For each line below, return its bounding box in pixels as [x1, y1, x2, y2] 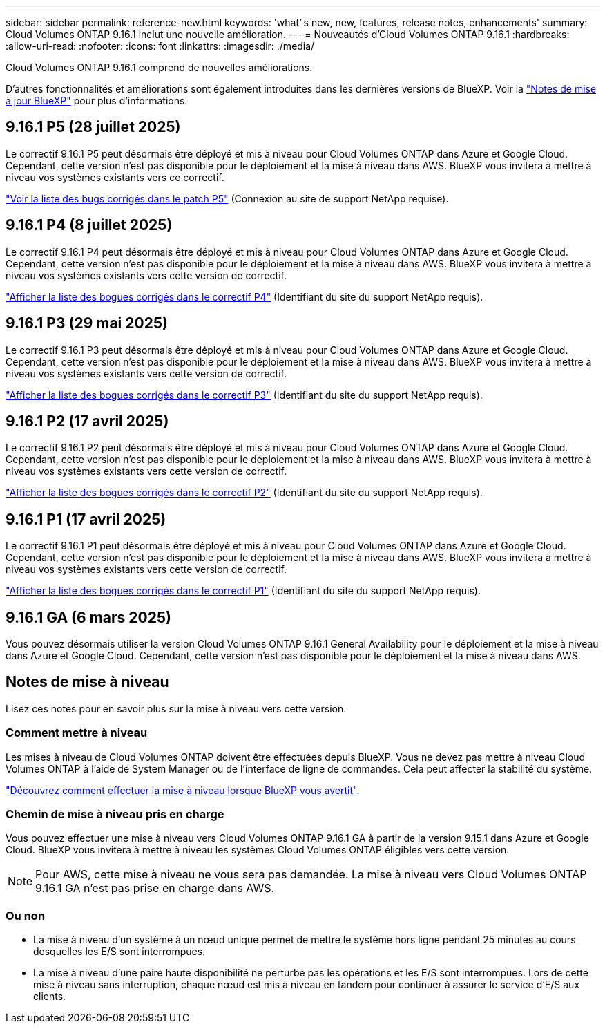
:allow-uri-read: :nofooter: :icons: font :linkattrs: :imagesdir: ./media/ [6, 40, 315, 52]
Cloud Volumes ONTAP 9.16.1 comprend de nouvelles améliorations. [6, 62, 313, 73]
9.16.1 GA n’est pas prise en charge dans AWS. [35, 881, 275, 896]
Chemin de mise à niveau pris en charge [6, 807, 224, 822]
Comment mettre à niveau [6, 726, 148, 740]
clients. [33, 990, 66, 1003]
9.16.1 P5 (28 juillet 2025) [6, 118, 181, 136]
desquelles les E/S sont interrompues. [33, 945, 206, 958]
